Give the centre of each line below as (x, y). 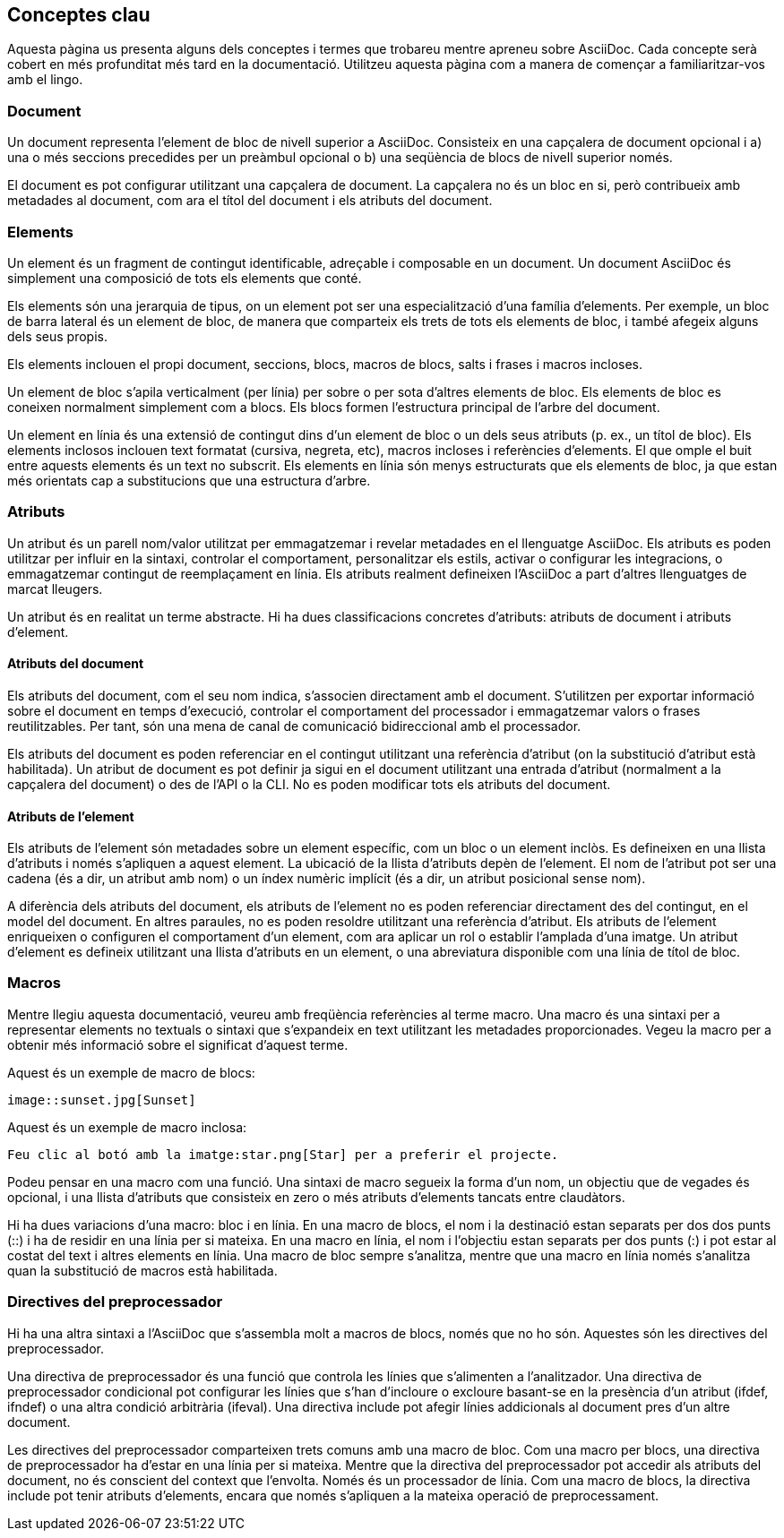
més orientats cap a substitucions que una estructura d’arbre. (189, 480)
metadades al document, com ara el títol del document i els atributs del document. (250, 201)
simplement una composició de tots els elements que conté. (185, 278)
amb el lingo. (45, 80)
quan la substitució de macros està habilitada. (142, 1270)
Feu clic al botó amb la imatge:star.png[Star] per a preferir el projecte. (283, 1154)
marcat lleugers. (55, 589)
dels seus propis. (57, 336)
